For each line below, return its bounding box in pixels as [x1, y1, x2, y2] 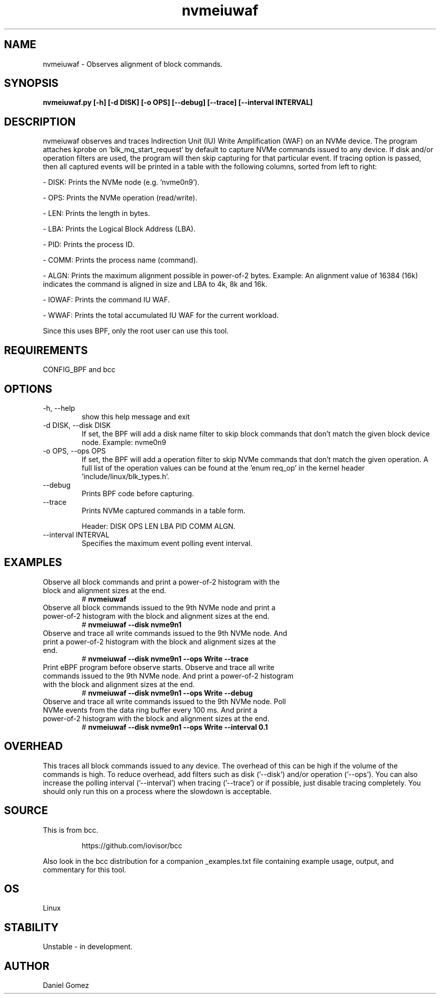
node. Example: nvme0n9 [81, 437, 166, 447]
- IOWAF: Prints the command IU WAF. [43, 295, 170, 304]
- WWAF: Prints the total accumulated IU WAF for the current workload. [43, 311, 279, 320]
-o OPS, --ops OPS [43, 446, 106, 455]
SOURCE [4, 804, 48, 817]
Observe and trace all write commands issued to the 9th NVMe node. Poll [43, 697, 286, 706]
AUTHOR [4, 959, 50, 972]
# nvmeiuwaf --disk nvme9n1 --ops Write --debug [81, 688, 253, 697]
